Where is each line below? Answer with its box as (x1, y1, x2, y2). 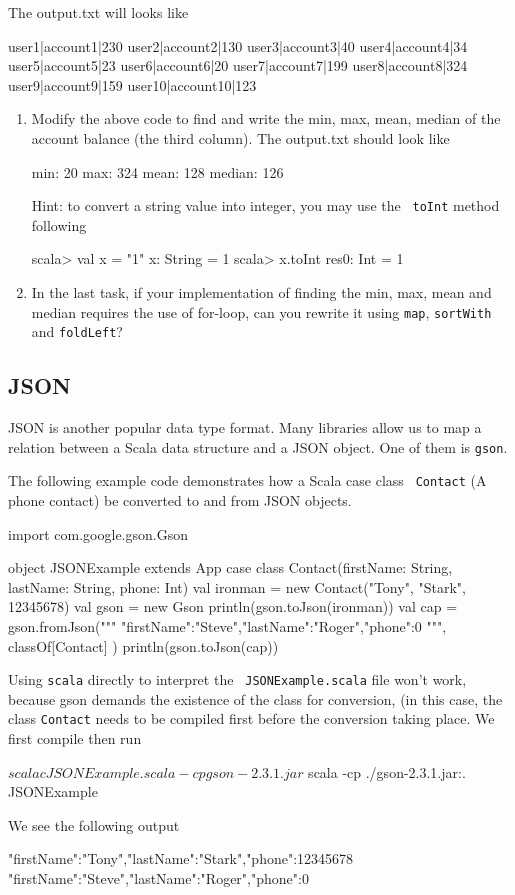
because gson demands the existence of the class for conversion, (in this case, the (8, 688, 503, 709)
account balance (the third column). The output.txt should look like (31, 127, 450, 148)
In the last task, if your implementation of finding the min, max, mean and (31, 282, 492, 302)
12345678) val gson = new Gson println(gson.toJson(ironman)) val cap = (8, 596, 458, 617)
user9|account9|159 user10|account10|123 (8, 74, 257, 95)
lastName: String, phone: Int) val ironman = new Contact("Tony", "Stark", (8, 576, 466, 597)
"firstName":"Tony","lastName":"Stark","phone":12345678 (8, 848, 354, 869)
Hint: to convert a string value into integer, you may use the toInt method (31, 195, 500, 216)
